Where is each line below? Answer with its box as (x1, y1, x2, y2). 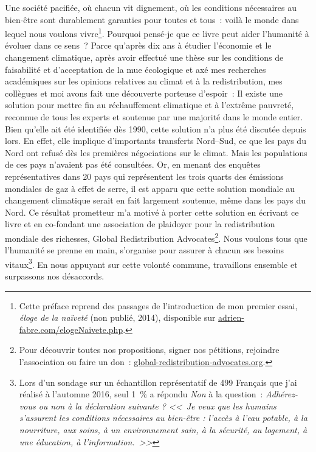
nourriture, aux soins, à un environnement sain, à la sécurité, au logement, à (19, 423, 307, 436)
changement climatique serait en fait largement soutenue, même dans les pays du (5, 194, 306, 207)
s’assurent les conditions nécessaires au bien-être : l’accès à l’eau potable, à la (19, 411, 307, 424)
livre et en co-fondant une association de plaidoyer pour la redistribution (5, 217, 275, 230)
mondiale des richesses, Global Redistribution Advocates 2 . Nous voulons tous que (5, 230, 307, 244)
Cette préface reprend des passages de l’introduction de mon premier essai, (19, 299, 298, 312)
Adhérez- (266, 388, 298, 400)
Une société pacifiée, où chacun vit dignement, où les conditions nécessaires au (5, 1, 297, 13)
